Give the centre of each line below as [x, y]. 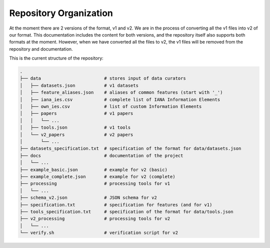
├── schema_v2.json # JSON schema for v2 [88, 198]
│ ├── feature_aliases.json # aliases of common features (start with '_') [121, 92]
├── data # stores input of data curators [103, 78]
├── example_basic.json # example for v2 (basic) [93, 170]
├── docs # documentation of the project [101, 156]
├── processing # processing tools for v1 [95, 184]
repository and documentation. [41, 49]
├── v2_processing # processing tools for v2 [95, 219]
